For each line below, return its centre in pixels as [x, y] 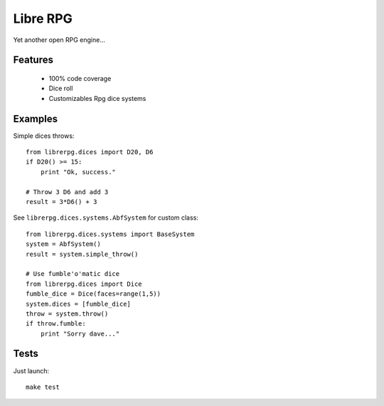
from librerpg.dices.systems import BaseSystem [110, 234]
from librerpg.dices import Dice [84, 284]
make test [43, 387]
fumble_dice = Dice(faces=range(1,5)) [94, 294]
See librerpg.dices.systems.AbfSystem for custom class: [106, 218]
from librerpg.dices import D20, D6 [90, 152]
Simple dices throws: [44, 136]
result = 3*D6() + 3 [62, 202]
